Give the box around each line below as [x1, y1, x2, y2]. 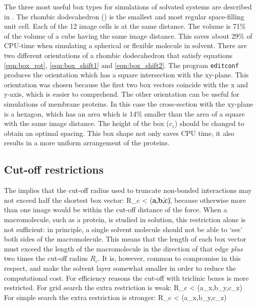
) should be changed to [174, 118, 244, 128]
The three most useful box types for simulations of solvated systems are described [4, 1, 252, 11]
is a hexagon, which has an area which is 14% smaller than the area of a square [4, 108, 245, 119]
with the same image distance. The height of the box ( [4, 118, 169, 128]
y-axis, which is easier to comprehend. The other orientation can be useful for [4, 89, 240, 99]
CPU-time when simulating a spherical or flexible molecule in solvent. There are [4, 40, 247, 51]
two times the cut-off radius [4, 253, 88, 263]
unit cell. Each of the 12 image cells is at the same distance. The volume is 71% [4, 21, 246, 31]
